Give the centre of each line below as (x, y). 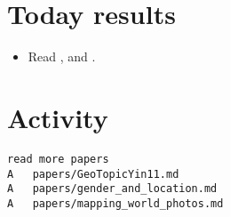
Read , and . (62, 56)
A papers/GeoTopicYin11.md (93, 174)
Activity (58, 117)
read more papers (58, 159)
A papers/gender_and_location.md (112, 189)
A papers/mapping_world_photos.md (115, 203)
